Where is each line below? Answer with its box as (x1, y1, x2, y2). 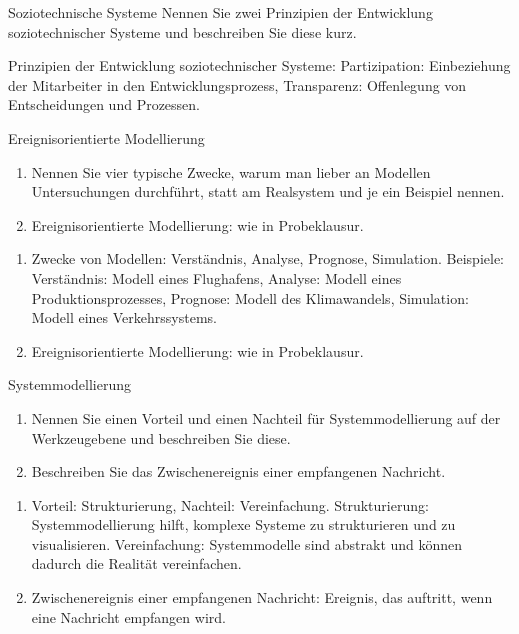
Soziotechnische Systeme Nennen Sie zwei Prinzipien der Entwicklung (8, 2, 433, 22)
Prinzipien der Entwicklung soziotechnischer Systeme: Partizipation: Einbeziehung (8, 55, 511, 76)
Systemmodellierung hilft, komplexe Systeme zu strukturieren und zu (31, 514, 456, 535)
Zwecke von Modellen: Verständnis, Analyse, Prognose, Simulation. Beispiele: (31, 248, 504, 269)
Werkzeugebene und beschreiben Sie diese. (31, 427, 291, 448)
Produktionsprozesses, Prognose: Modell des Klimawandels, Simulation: (31, 287, 469, 308)
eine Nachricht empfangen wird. (31, 606, 226, 627)
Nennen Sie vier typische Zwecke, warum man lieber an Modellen (31, 161, 431, 182)
